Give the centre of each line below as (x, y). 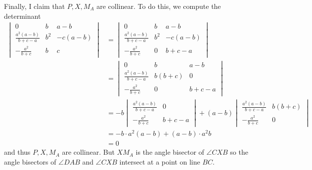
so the (239, 152)
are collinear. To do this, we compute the (159, 6)
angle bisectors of (30, 161)
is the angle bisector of (170, 152)
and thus (17, 152)
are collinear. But (88, 152)
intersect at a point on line (160, 161)
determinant (22, 16)
